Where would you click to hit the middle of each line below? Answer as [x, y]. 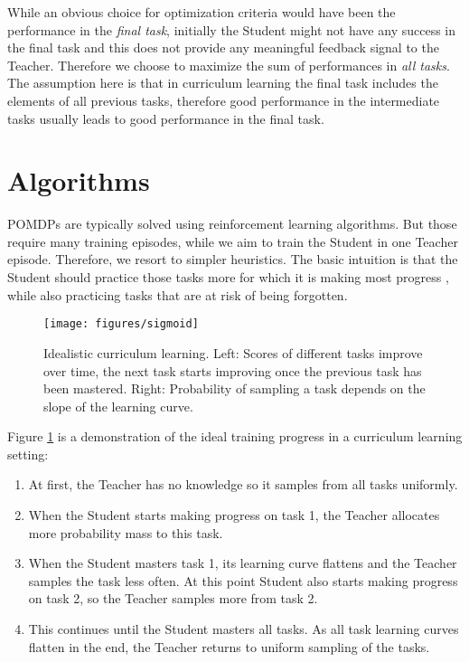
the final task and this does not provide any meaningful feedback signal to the [223, 47]
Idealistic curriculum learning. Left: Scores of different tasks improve [233, 352]
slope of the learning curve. [118, 406]
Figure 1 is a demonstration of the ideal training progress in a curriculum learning [235, 436]
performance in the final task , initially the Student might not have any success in [232, 29]
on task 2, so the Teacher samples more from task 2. [173, 598]
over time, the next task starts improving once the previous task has [233, 370]
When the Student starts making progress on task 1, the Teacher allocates [234, 515]
